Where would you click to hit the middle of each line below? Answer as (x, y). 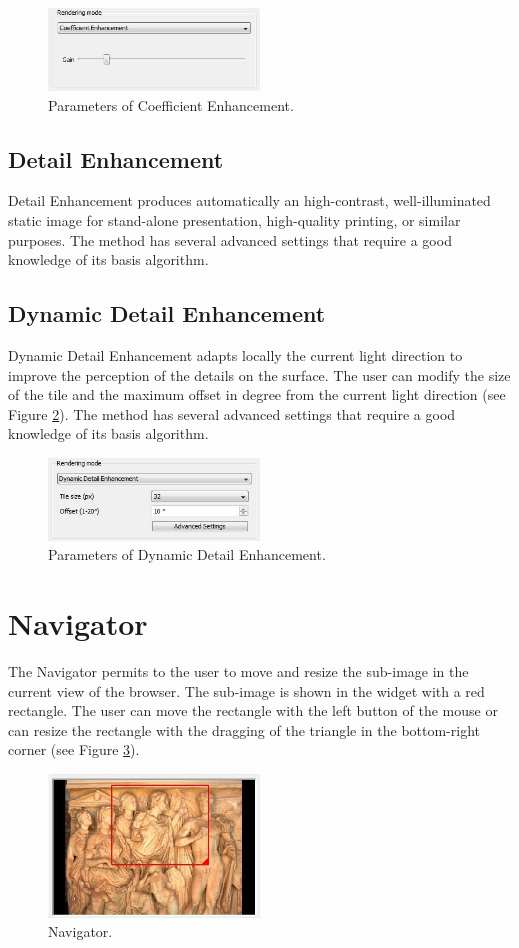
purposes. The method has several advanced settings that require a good (230, 239)
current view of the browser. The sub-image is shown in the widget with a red (246, 690)
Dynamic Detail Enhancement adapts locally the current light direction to (235, 354)
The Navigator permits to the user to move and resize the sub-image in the (238, 671)
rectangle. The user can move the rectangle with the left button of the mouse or (253, 710)
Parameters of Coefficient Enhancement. (171, 104)
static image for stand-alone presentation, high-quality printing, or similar (234, 219)
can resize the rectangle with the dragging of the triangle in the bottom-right (244, 729)
